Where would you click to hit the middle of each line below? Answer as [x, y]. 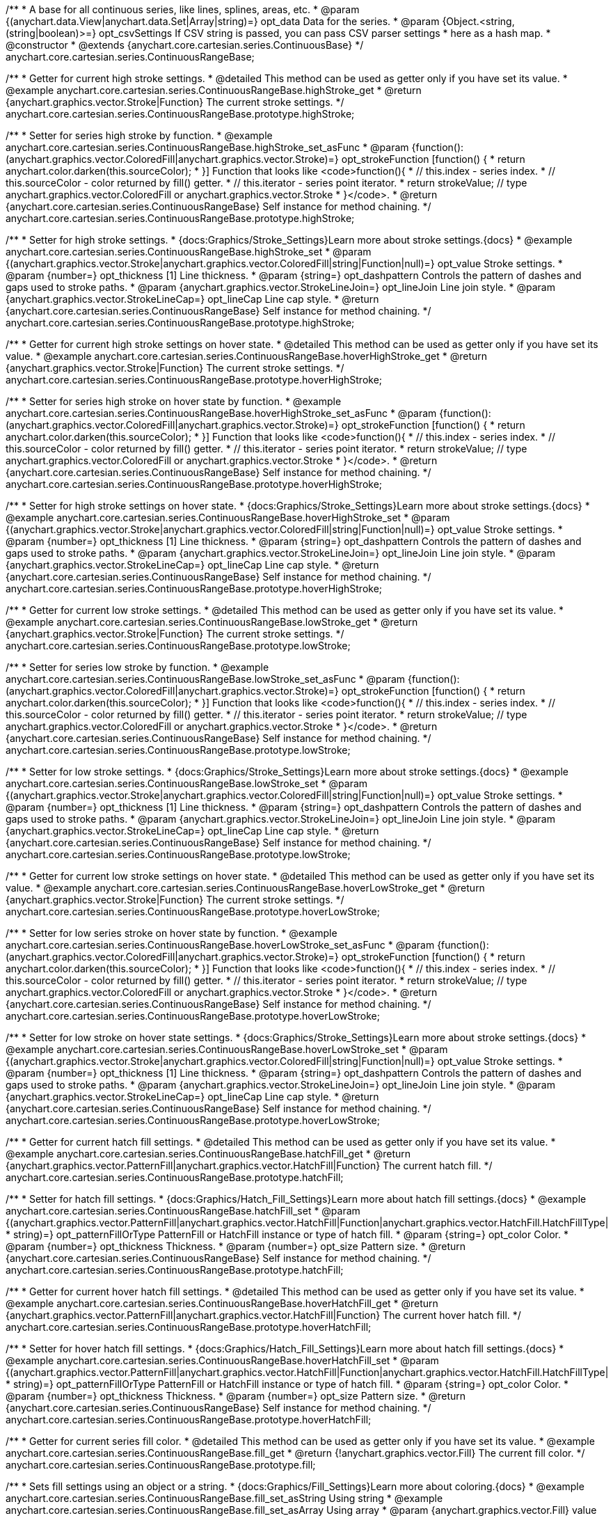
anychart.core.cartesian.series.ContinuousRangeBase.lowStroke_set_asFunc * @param [206, 679]
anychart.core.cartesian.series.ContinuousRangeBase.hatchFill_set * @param [183, 1211]
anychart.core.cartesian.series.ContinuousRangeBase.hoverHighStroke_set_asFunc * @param [221, 413]
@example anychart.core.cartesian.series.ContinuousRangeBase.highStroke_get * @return [214, 90]
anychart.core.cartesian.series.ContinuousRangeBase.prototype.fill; [161, 1465]
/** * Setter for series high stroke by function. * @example [139, 135]
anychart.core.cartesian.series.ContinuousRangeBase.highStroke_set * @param [189, 252]
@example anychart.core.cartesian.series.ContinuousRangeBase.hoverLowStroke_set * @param [227, 1049]
